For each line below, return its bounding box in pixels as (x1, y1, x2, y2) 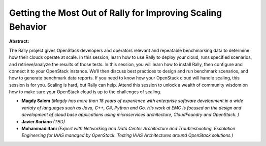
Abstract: (9, 38, 29, 44)
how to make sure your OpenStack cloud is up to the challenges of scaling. (9, 89, 162, 95)
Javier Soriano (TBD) (21, 118, 65, 124)
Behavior (9, 21, 47, 32)
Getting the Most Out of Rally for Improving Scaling (9, 7, 222, 18)
